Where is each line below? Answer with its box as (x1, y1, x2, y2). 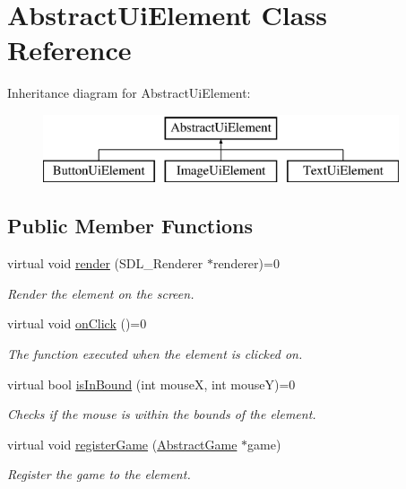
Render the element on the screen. (7, 284, 194, 302)
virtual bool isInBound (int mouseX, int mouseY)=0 (7, 374, 296, 393)
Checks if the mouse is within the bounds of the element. (7, 405, 316, 424)
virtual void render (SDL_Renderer (7, 254, 203, 273)
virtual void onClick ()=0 (7, 314, 147, 333)
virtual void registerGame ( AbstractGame (7, 434, 238, 453)
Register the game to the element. (7, 465, 191, 484)
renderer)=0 (212, 254, 280, 273)
